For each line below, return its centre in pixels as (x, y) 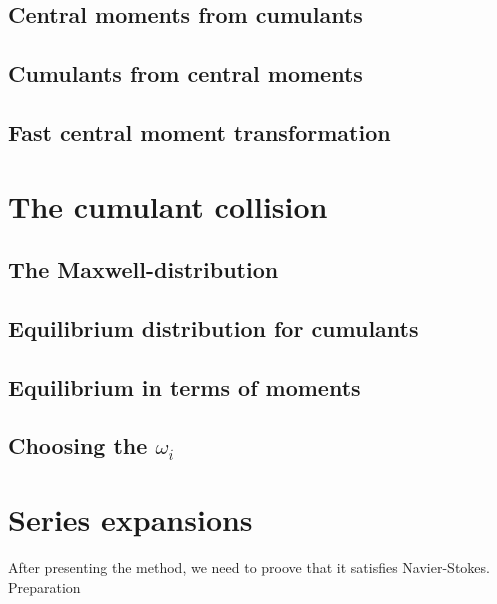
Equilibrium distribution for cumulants (213, 327)
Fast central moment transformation (199, 131)
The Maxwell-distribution (143, 269)
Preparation (44, 586)
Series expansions (130, 519)
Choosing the (78, 445)
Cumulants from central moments (185, 73)
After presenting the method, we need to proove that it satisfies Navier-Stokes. (249, 566)
